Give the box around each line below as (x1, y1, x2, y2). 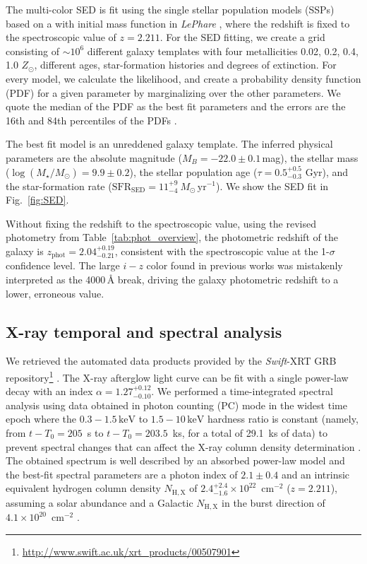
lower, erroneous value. (6, 286, 104, 300)
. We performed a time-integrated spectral (151, 384, 333, 399)
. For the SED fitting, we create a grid (160, 30, 325, 45)
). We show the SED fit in (215, 178, 329, 193)
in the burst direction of (222, 495, 325, 510)
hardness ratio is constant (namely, (207, 411, 359, 426)
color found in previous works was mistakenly (146, 258, 343, 273)
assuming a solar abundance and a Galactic (6, 495, 193, 510)
